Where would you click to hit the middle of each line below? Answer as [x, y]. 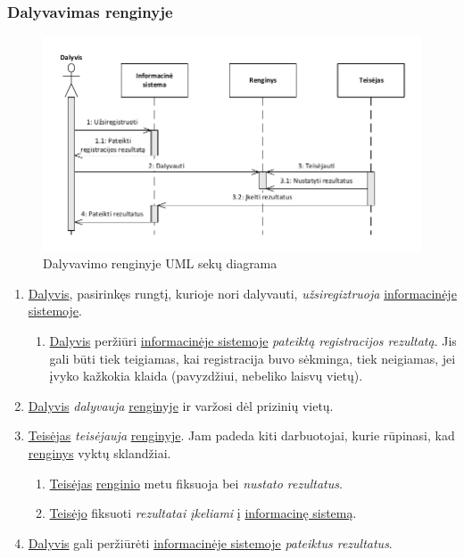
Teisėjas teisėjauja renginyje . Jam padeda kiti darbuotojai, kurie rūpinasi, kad [241, 435]
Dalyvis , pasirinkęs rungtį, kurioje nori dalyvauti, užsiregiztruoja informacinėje [242, 293]
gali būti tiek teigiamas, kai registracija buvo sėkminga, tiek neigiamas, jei [253, 358]
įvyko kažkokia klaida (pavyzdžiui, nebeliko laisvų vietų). [206, 376]
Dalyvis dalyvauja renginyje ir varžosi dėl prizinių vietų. [181, 405]
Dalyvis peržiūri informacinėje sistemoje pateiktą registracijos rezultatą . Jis [253, 340]
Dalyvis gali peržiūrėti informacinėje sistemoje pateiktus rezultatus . [210, 542]
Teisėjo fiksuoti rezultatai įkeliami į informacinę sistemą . [203, 513]
